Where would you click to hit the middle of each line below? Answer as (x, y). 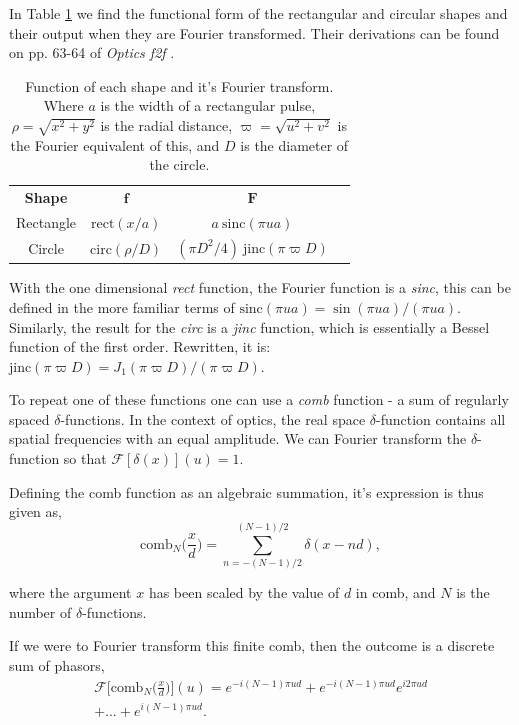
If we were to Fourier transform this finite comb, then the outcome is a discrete (252, 645)
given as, (35, 511)
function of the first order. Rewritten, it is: (140, 346)
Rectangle (46, 221)
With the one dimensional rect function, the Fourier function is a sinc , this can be (260, 287)
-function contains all (441, 418)
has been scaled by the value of (244, 592)
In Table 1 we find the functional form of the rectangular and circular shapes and (258, 13)
